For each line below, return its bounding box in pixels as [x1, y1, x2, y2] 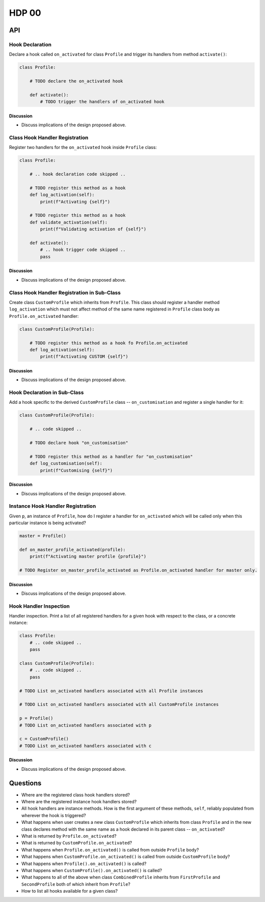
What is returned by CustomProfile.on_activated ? [21, 840, 132, 846]
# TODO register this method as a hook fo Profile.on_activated [29, 340, 188, 346]
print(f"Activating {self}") [40, 199, 110, 204]
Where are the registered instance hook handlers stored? [21, 799, 137, 804]
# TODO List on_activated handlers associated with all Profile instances [19, 688, 204, 694]
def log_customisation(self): [29, 461, 103, 466]
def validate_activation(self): [29, 219, 108, 225]
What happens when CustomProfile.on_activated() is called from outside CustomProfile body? [21, 854, 230, 860]
